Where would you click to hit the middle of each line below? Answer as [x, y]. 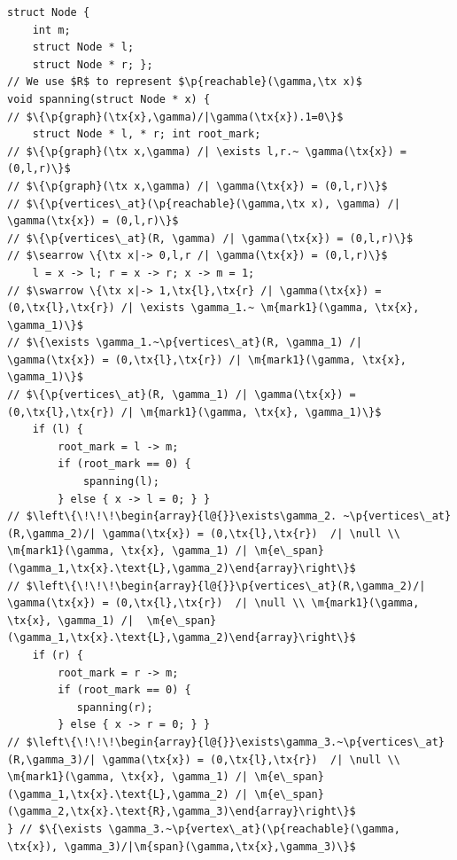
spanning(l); [121, 482]
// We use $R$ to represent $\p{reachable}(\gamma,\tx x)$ [185, 82]
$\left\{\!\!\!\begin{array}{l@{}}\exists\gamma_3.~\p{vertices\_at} [235, 742]
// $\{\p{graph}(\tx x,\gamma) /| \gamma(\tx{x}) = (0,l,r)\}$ [198, 186]
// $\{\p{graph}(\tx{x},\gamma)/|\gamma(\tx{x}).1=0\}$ [175, 117]
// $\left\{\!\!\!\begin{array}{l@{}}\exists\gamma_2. [172, 516]
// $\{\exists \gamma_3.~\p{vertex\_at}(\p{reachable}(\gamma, [210, 829]
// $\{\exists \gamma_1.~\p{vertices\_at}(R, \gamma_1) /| [185, 343]
